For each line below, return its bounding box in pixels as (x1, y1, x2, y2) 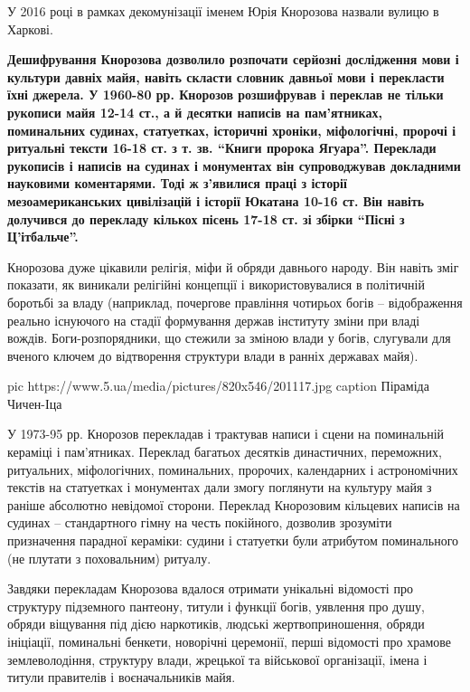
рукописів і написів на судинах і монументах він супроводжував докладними (7, 156, 461, 175)
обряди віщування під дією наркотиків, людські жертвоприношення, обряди (7, 614, 425, 633)
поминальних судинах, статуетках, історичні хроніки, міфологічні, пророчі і (7, 120, 456, 139)
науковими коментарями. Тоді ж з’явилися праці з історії (7, 174, 347, 193)
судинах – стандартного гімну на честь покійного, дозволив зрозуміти (7, 513, 392, 532)
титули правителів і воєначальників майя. (7, 668, 236, 687)
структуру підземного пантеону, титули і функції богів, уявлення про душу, (7, 596, 425, 615)
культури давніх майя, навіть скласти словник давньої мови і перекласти (7, 67, 445, 86)
